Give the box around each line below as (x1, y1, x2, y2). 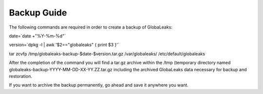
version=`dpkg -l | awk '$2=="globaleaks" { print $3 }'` (9, 42, 119, 48)
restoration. (9, 73, 33, 79)
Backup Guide (9, 7, 67, 18)
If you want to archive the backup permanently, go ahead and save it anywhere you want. (9, 82, 188, 88)
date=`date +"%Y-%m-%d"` (9, 33, 66, 39)
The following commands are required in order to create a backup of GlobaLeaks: (9, 24, 173, 30)
